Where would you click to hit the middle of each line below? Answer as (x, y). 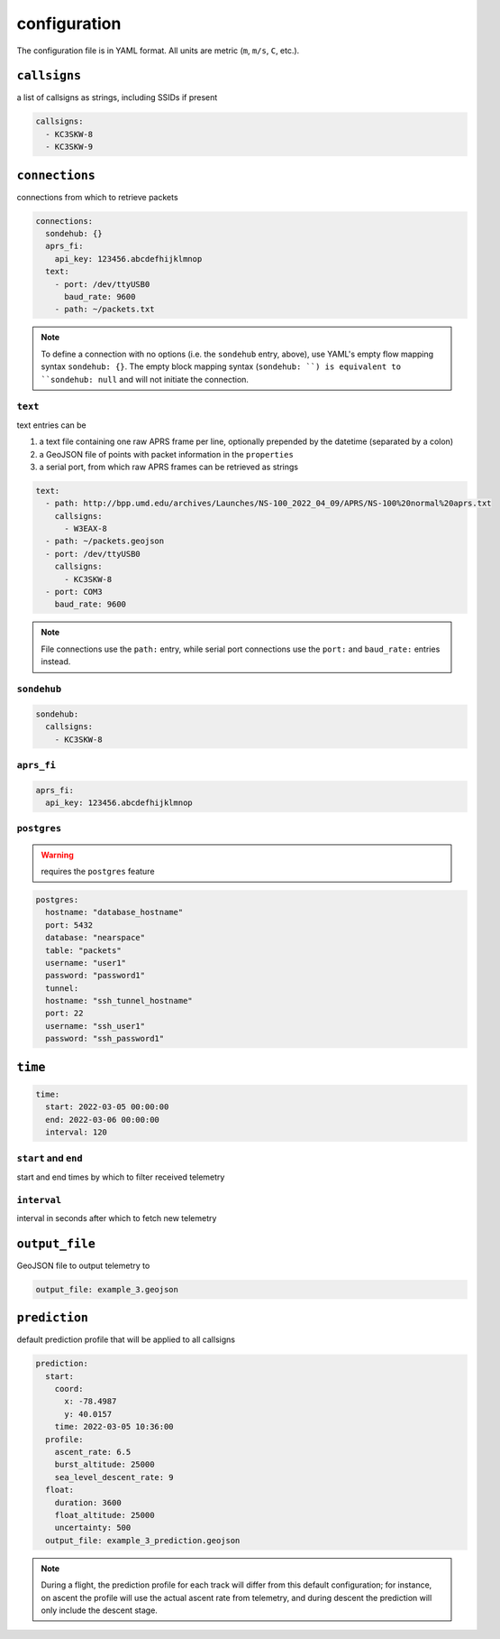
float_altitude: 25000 (105, 1515)
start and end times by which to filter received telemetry (121, 1177)
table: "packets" (83, 950)
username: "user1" (86, 963)
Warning (57, 855)
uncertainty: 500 (93, 1528)
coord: (69, 1389)
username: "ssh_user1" (95, 1026)
